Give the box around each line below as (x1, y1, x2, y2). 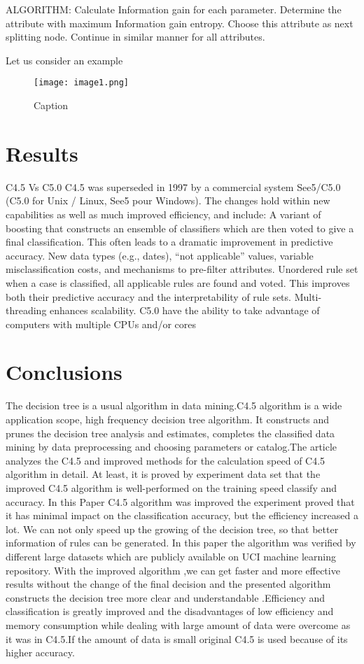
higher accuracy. (6, 645, 75, 660)
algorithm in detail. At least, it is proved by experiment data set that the (6, 467, 321, 481)
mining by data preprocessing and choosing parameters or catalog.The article (6, 439, 337, 454)
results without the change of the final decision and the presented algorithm (6, 577, 331, 591)
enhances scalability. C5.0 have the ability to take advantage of (50, 303, 320, 318)
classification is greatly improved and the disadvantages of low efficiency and (6, 604, 334, 619)
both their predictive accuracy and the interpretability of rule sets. (6, 289, 291, 304)
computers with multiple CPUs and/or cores (6, 316, 196, 331)
